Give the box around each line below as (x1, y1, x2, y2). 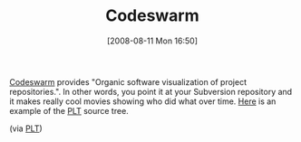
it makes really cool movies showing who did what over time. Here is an (9, 96, 277, 107)
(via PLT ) (9, 123, 43, 134)
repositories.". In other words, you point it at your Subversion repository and (9, 86, 293, 97)
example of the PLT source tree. (9, 105, 129, 116)
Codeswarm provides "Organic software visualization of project (9, 76, 248, 87)
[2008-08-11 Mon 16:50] (107, 35, 198, 46)
